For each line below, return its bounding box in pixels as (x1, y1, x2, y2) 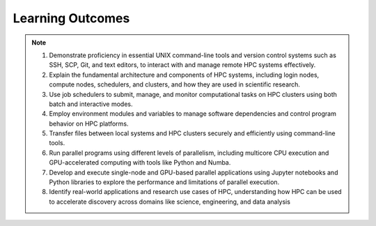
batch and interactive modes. (49, 100, 133, 108)
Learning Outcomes (13, 10, 130, 26)
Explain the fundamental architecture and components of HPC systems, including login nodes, (49, 70, 320, 79)
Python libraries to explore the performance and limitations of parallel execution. (49, 178, 280, 186)
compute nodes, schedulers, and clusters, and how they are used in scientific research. (49, 80, 301, 89)
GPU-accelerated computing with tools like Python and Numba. (49, 158, 231, 167)
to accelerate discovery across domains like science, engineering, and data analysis (49, 197, 290, 206)
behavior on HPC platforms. (49, 119, 129, 128)
